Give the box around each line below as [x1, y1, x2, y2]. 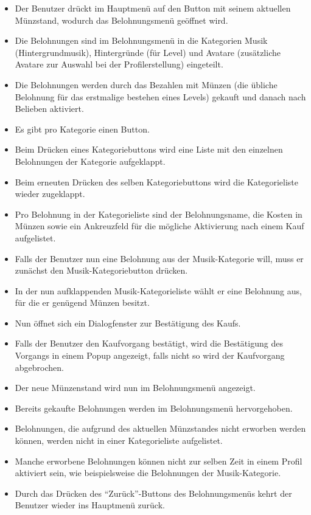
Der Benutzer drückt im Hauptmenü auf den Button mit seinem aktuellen [15, 2, 291, 14]
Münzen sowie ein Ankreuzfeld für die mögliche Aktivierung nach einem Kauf [15, 219, 304, 232]
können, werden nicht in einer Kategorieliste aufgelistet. [15, 434, 223, 447]
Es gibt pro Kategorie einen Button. [15, 122, 150, 135]
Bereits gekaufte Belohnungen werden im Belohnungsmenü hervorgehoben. [15, 401, 293, 414]
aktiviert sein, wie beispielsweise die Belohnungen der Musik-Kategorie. [15, 466, 281, 479]
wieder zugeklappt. [15, 187, 85, 200]
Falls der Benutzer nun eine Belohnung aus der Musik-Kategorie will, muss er [15, 252, 304, 264]
